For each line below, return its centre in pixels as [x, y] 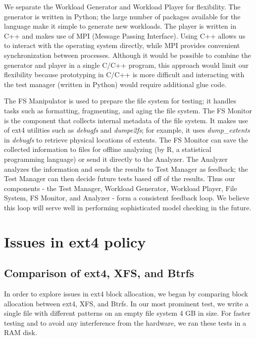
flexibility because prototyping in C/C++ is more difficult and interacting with [124, 74]
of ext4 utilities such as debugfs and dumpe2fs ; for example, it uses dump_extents [127, 130]
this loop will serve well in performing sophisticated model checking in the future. [128, 207]
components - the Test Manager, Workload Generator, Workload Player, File [121, 188]
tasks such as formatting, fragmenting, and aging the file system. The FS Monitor [128, 110]
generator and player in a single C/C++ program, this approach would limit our [126, 65]
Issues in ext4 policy [75, 241]
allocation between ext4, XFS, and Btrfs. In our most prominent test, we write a [126, 303]
